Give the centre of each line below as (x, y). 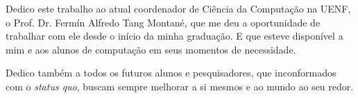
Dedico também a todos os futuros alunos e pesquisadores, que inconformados (171, 73)
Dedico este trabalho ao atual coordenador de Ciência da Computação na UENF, (178, 8)
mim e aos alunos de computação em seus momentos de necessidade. (151, 49)
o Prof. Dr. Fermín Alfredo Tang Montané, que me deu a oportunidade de (163, 22)
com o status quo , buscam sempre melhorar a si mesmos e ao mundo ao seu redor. (180, 86)
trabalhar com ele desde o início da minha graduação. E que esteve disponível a (174, 36)
